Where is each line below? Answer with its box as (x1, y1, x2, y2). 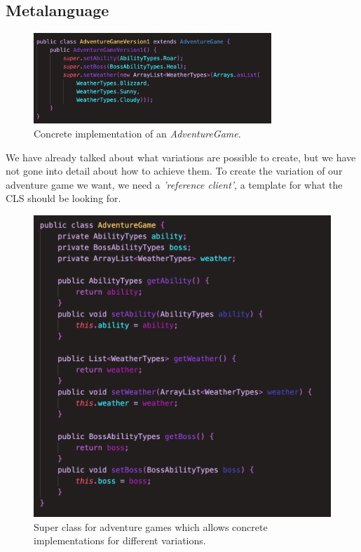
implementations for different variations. (34, 533, 206, 548)
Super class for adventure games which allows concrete (34, 519, 268, 534)
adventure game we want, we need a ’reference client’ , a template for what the (6, 177, 343, 191)
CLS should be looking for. (6, 191, 121, 206)
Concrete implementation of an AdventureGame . (34, 126, 241, 140)
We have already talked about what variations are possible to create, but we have (6, 149, 356, 164)
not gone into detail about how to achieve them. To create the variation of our (6, 163, 343, 178)
